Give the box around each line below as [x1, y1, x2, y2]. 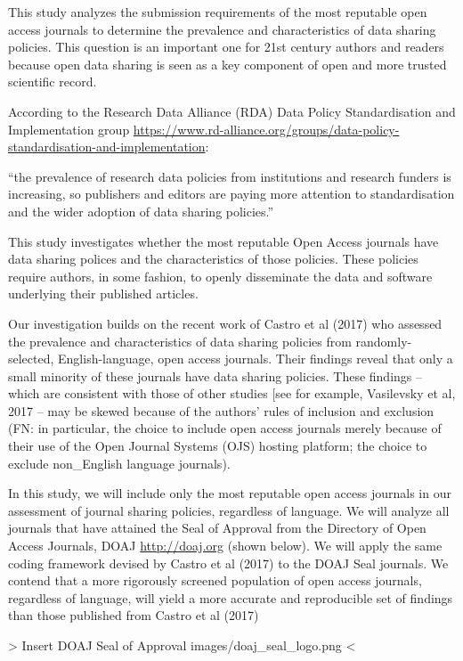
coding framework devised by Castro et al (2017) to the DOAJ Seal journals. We [8, 553, 449, 572]
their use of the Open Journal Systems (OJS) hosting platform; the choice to [8, 437, 427, 455]
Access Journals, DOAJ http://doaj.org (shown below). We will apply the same [8, 536, 443, 555]
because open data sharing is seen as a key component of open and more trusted [8, 54, 447, 73]
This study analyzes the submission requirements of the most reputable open [8, 3, 427, 20]
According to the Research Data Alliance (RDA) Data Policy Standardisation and [8, 102, 456, 120]
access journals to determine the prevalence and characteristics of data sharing [8, 20, 436, 38]
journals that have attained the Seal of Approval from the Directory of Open [8, 518, 426, 537]
